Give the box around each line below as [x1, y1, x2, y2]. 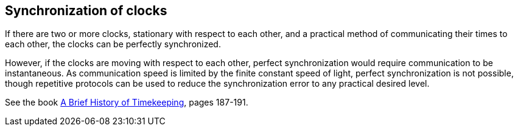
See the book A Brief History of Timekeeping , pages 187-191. [5, 97, 248, 108]
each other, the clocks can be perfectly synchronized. [5, 39, 221, 50]
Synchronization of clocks [5, 3, 167, 18]
